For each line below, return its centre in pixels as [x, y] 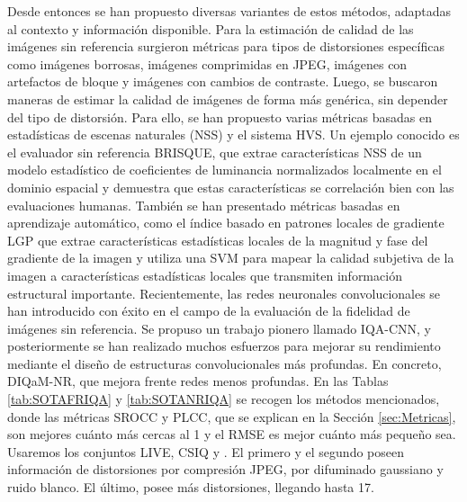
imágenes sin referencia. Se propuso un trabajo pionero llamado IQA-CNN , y [220, 328]
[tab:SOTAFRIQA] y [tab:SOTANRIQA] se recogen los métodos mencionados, [224, 399]
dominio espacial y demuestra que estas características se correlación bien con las [231, 187]
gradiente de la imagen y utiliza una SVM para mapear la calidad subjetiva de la [231, 258]
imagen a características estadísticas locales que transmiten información [205, 275]
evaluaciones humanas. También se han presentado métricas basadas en [204, 205]
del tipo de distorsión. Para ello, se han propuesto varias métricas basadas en [220, 117]
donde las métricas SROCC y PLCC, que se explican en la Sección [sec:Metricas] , [232, 416]
